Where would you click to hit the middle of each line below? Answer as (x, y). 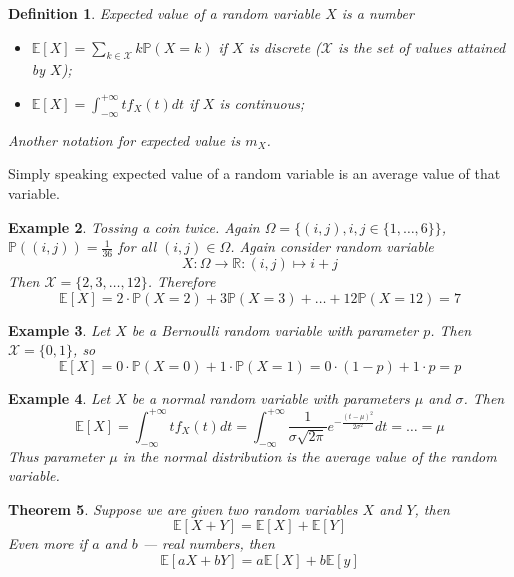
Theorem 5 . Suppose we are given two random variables (183, 508)
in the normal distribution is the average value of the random (309, 455)
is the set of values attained (422, 46)
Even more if (48, 543)
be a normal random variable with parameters (270, 397)
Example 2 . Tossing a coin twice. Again (134, 226)
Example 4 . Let (59, 397)
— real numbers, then (208, 543)
